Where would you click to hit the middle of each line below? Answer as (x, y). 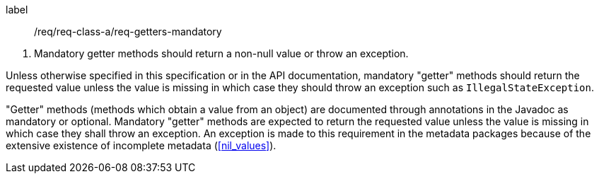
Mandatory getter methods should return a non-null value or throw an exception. (221, 53)
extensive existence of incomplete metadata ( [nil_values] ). (141, 145)
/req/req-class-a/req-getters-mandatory (128, 31)
